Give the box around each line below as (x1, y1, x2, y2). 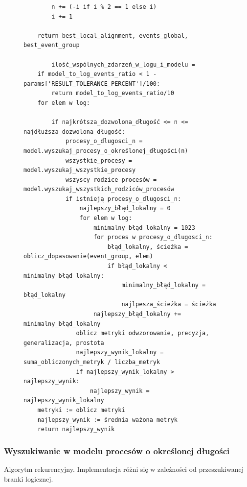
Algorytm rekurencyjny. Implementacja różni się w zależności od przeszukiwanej (4, 463, 244, 474)
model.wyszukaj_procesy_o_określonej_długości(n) (23, 147, 188, 154)
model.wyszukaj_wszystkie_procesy (23, 167, 136, 174)
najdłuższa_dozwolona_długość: (23, 128, 125, 135)
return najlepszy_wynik (37, 426, 115, 433)
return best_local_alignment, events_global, (37, 32, 188, 39)
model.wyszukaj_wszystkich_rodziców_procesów (23, 186, 174, 193)
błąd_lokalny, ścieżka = (107, 243, 188, 250)
